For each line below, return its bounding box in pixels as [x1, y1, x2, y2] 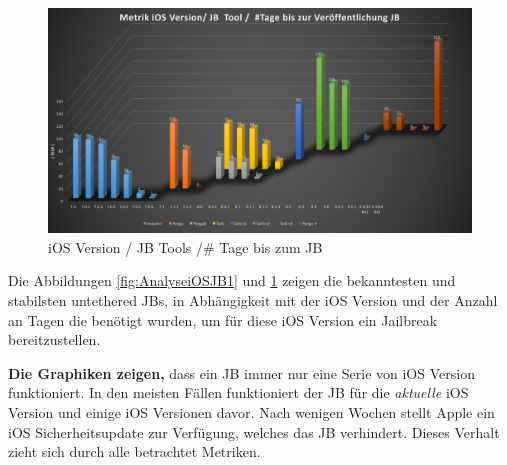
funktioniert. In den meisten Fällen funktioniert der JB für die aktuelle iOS [8, 382, 469, 403]
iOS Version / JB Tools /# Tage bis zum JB [48, 236, 323, 257]
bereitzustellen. [8, 329, 101, 350]
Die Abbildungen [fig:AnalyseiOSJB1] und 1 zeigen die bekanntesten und [8, 270, 456, 291]
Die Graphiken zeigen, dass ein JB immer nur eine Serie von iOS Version [8, 362, 475, 383]
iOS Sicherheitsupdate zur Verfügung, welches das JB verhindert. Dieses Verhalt [8, 421, 500, 442]
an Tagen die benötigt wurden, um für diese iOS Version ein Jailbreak [8, 309, 438, 330]
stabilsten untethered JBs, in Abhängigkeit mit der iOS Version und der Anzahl [8, 290, 498, 311]
